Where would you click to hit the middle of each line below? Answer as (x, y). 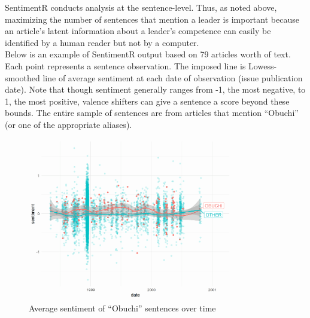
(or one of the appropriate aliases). (69, 124)
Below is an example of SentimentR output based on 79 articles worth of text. (148, 54)
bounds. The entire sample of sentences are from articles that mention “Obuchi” (152, 113)
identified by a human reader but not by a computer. (102, 42)
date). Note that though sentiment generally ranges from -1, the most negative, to (155, 89)
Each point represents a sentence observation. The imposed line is (125, 65)
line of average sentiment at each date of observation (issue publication (173, 77)
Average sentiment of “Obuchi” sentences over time (122, 308)
